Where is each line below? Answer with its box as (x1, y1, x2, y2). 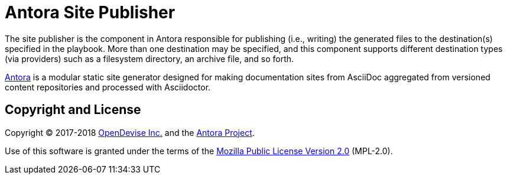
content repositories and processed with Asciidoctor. (5, 82, 211, 92)
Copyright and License (5, 102, 141, 118)
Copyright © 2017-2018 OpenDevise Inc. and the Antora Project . (5, 127, 255, 138)
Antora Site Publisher (5, 2, 175, 22)
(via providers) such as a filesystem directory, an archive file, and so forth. (5, 53, 294, 64)
